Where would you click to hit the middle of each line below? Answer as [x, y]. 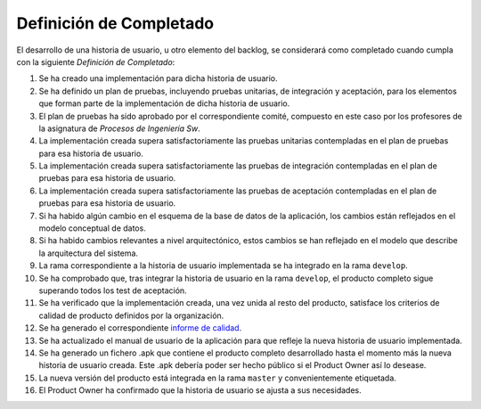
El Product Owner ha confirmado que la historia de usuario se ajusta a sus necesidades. [200, 390]
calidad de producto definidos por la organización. [131, 315]
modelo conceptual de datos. [92, 228]
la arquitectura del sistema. [88, 253]
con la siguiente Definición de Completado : [96, 61]
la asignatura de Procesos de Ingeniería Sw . [119, 128]
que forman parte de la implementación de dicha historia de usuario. [164, 103]
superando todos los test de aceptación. [113, 290]
